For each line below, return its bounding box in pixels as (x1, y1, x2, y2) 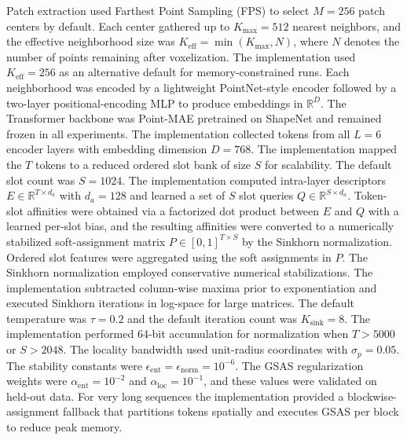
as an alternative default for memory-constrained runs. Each (59, 64, 350, 80)
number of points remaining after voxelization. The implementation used (6, 48, 356, 64)
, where (293, 33, 328, 49)
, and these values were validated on (203, 372, 377, 389)
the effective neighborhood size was (6, 33, 175, 49)
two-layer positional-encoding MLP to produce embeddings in (6, 94, 303, 111)
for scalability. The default (264, 156, 392, 172)
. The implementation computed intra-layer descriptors (122, 171, 387, 188)
